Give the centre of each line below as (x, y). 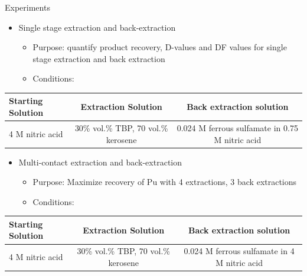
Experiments (27, 7)
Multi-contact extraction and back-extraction (100, 162)
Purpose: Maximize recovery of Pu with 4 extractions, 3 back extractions (165, 182)
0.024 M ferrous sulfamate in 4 (239, 251)
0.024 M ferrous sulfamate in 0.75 (237, 127)
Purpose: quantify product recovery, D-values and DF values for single (160, 47)
